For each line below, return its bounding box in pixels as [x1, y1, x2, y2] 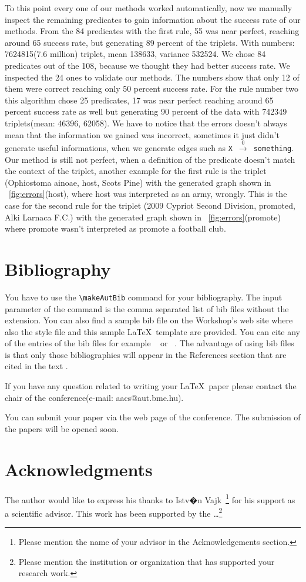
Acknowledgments [5, 457, 153, 481]
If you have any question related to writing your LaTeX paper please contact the [5, 380, 297, 392]
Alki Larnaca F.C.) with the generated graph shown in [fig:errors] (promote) [5, 210, 281, 223]
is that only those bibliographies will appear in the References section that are [5, 348, 287, 360]
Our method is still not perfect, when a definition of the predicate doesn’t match [5, 153, 295, 165]
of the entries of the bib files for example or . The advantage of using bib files [5, 337, 294, 349]
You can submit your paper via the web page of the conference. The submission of [5, 411, 301, 423]
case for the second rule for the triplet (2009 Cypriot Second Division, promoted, [5, 199, 295, 211]
